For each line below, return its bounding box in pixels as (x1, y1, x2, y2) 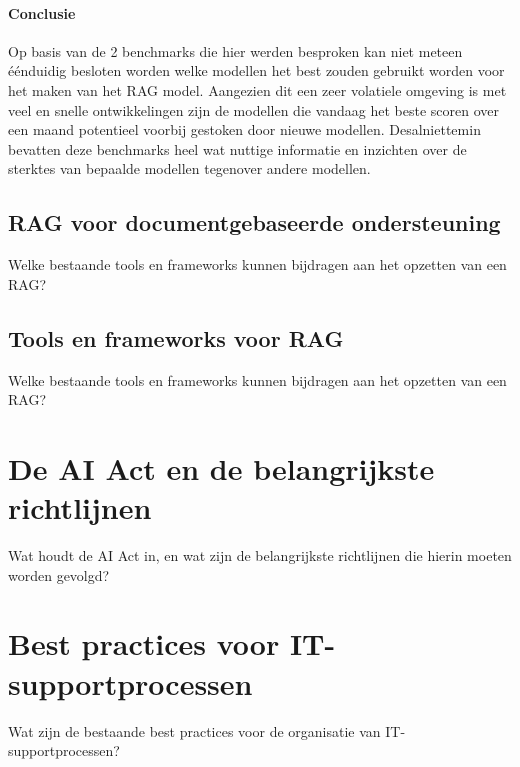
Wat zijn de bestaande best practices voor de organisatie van (8, 720, 381, 741)
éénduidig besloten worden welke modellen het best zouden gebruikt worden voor (8, 60, 505, 81)
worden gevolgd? (8, 564, 110, 585)
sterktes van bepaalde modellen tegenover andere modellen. (8, 158, 371, 179)
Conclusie (8, 2, 76, 23)
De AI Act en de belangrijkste (8, 447, 435, 488)
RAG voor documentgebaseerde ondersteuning (8, 207, 501, 238)
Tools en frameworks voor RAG (8, 322, 344, 353)
